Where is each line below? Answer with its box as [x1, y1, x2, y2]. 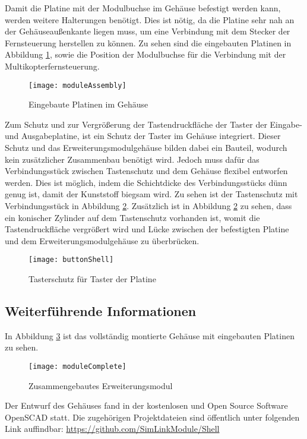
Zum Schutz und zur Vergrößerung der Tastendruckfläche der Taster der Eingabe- [5, 118, 302, 130]
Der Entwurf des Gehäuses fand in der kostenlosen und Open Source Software [5, 399, 288, 412]
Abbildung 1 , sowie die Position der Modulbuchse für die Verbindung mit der [5, 48, 286, 61]
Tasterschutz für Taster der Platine [29, 273, 156, 285]
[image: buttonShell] [29, 255, 114, 264]
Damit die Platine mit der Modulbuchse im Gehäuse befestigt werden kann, [5, 2, 281, 14]
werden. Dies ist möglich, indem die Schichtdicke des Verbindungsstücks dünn [5, 176, 287, 188]
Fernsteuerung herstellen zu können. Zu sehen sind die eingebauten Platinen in [5, 36, 292, 49]
